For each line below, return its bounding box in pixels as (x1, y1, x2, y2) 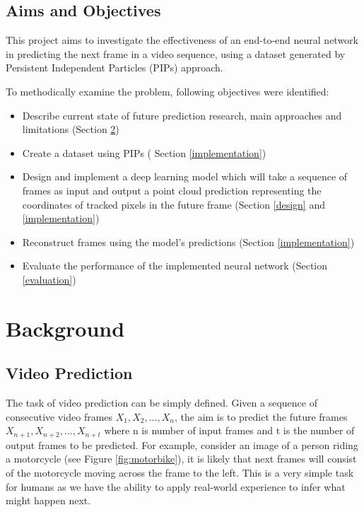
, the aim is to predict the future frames (174, 409, 348, 424)
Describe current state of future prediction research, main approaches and (22, 107, 342, 122)
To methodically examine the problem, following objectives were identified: (6, 83, 329, 98)
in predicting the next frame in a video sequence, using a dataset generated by (6, 46, 346, 61)
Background (6, 313, 125, 342)
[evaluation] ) (22, 272, 76, 286)
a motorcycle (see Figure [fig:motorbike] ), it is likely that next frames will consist (6, 451, 357, 466)
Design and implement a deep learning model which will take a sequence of (22, 169, 348, 184)
